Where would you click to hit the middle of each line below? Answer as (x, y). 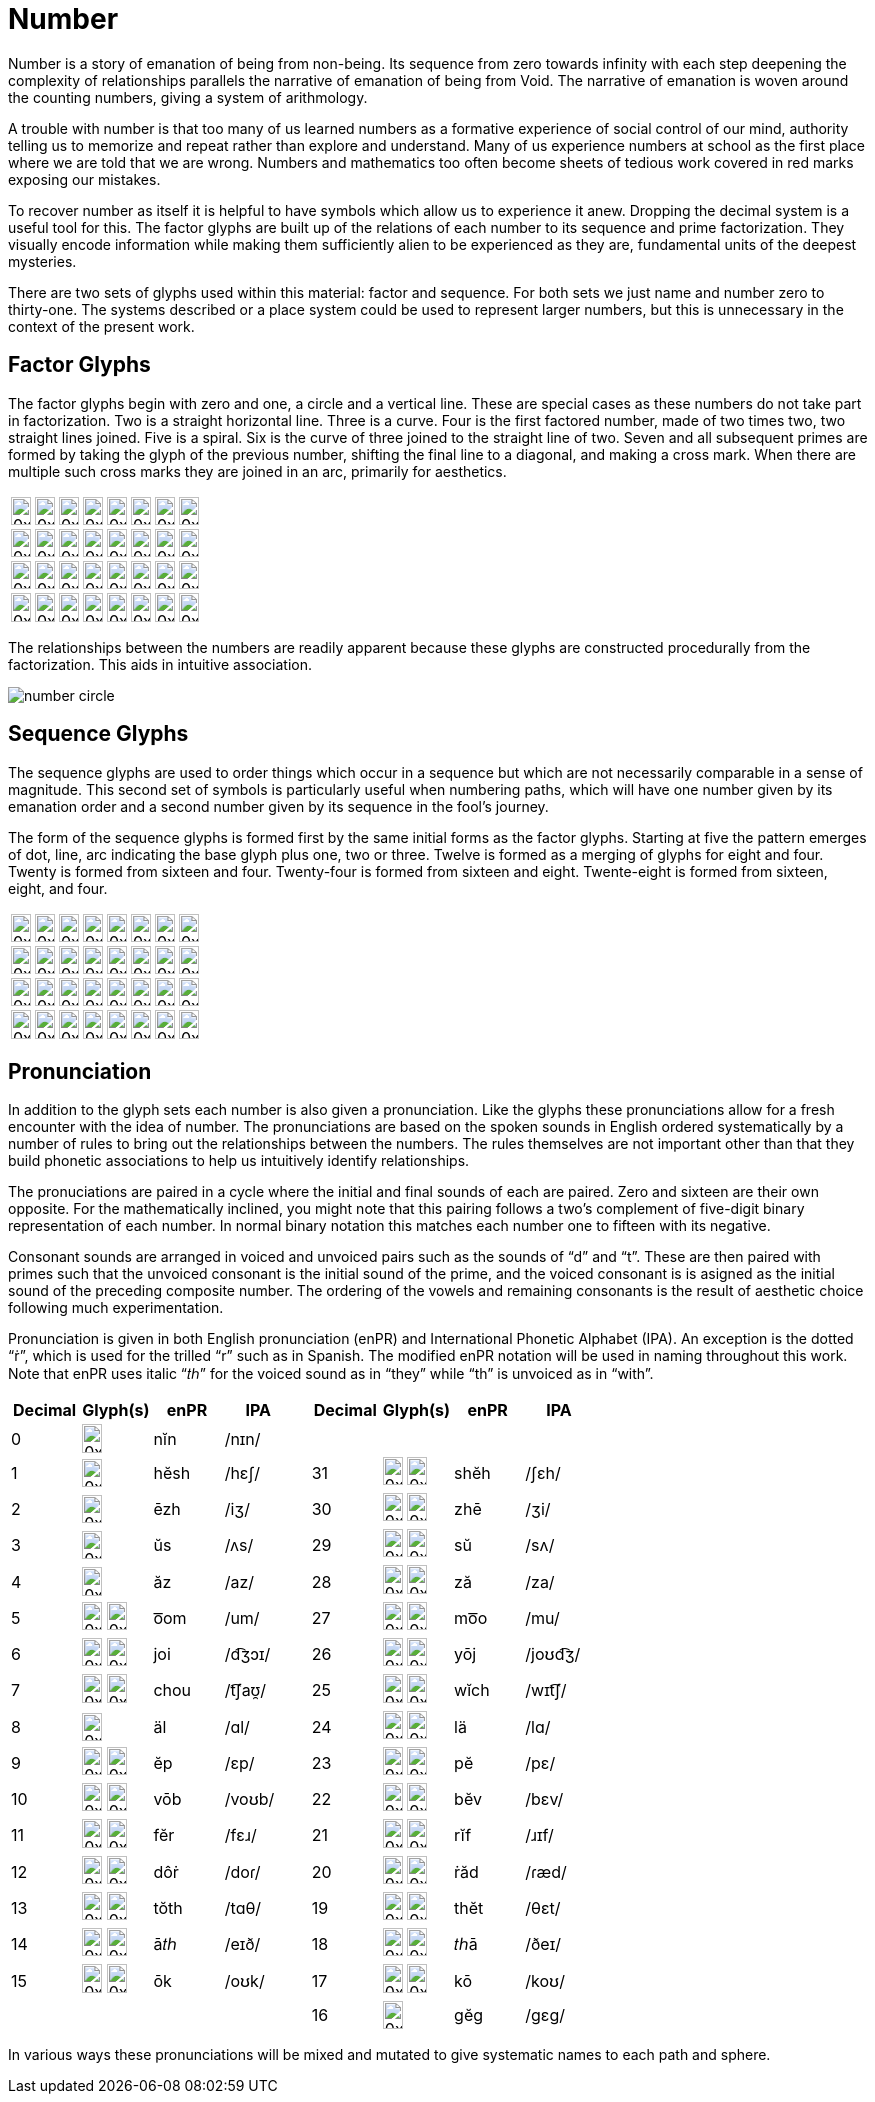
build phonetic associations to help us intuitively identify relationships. (239, 1161)
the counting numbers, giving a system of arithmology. (188, 97)
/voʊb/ (249, 1799)
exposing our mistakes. (84, 179)
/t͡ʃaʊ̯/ (245, 1690)
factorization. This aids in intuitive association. (160, 664)
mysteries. (42, 261)
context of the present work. (101, 326)
